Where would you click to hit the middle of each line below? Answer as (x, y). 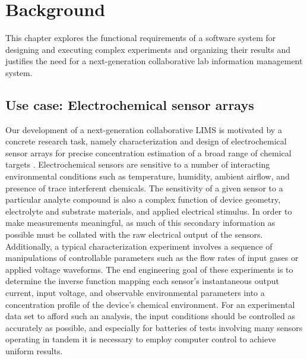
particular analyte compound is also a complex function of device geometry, (143, 199)
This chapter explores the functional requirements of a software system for (141, 38)
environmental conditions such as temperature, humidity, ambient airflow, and (148, 176)
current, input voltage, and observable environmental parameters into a (135, 293)
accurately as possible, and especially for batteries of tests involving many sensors (154, 327)
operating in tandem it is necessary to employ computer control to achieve (141, 339)
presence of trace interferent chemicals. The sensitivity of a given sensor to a (144, 188)
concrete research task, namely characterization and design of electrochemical (146, 141)
